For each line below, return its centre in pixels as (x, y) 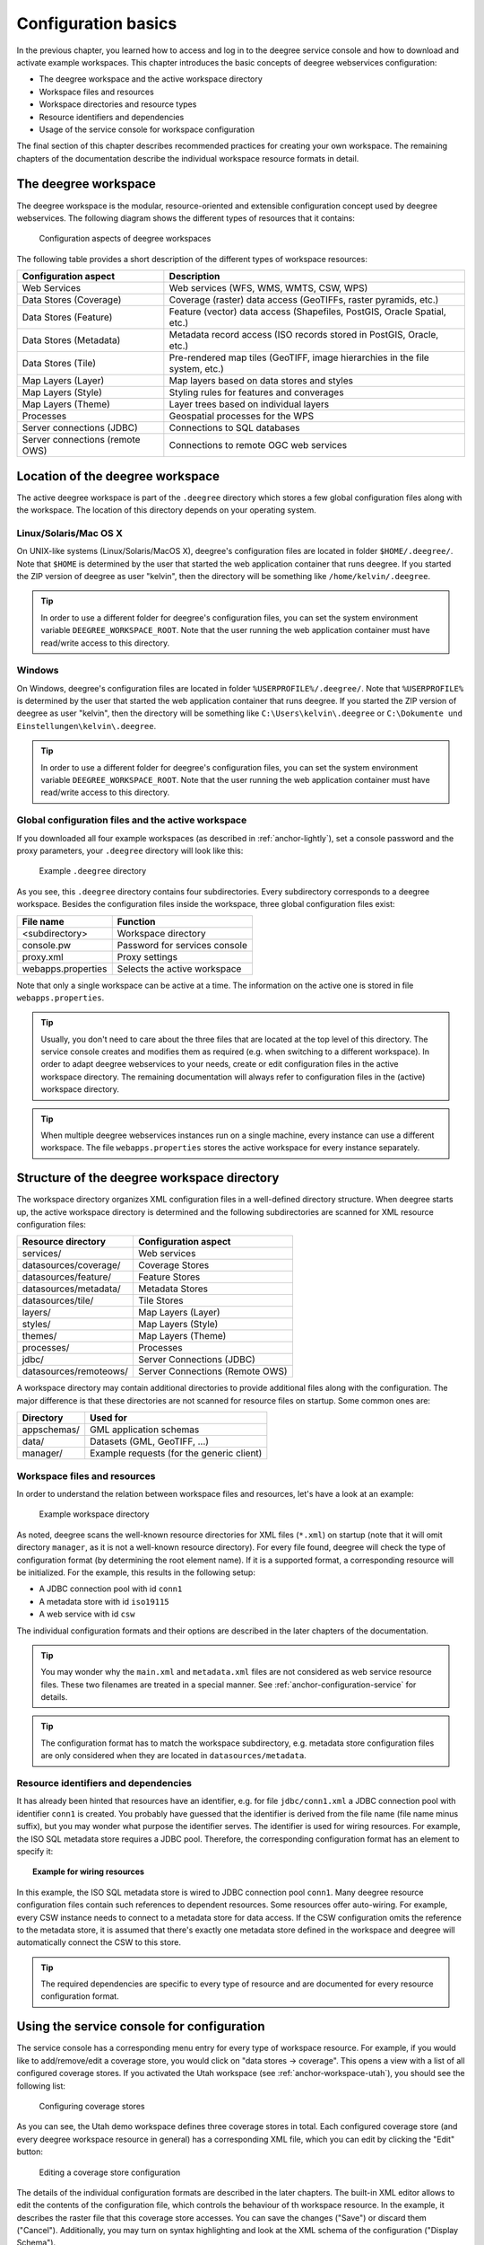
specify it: (35, 1851)
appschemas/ (51, 1430)
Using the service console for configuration (141, 2026)
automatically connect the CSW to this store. (99, 1942)
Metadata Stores (173, 1289)
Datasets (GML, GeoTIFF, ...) (150, 1441)
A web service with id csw (87, 1614)
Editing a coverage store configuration (110, 2172)
